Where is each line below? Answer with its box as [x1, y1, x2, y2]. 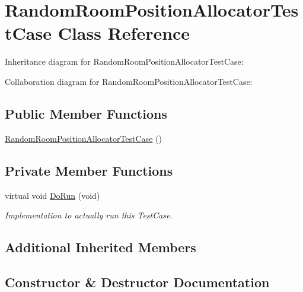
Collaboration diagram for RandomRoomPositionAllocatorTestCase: [5, 75, 253, 87]
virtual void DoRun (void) [5, 189, 100, 201]
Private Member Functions [5, 161, 173, 179]
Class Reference [58, 21, 190, 45]
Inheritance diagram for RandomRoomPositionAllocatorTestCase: [5, 55, 244, 68]
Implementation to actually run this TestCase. [5, 209, 173, 221]
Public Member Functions [5, 104, 167, 122]
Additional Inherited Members [5, 238, 196, 256]
